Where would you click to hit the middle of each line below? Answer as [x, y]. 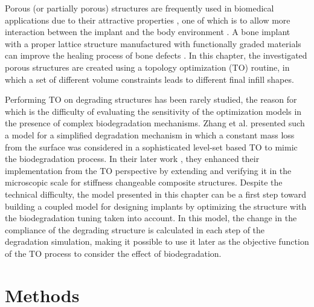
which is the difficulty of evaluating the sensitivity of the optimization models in [153, 111]
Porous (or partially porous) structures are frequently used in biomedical [139, 8]
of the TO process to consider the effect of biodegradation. [113, 253]
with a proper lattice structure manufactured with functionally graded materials [153, 43]
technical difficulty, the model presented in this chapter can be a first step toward [155, 194]
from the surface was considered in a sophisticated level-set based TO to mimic [151, 147]
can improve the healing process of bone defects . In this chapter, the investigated [156, 55]
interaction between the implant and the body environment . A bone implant [148, 32]
